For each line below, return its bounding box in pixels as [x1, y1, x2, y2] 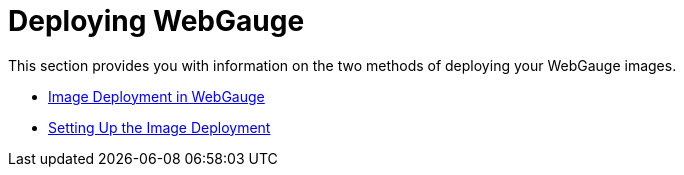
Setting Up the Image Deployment [48, 118, 271, 136]
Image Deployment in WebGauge [48, 87, 265, 105]
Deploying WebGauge [8, 4, 305, 38]
